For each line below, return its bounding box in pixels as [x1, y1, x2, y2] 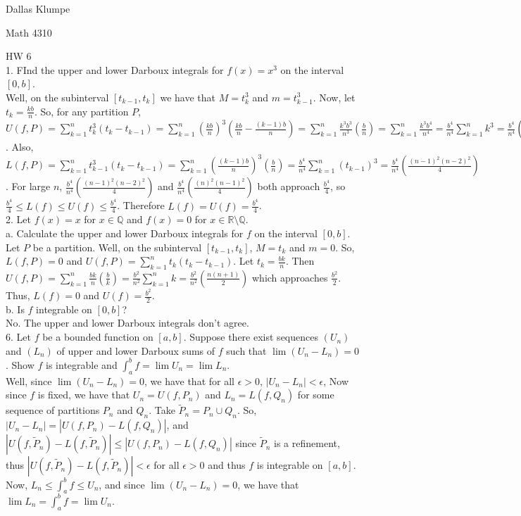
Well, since [6, 373, 52, 388]
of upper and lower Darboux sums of [56, 343, 215, 358]
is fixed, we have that [37, 387, 130, 402]
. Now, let [313, 89, 356, 104]
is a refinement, [274, 436, 340, 451]
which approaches [251, 270, 328, 284]
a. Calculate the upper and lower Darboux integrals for [6, 225, 244, 240]
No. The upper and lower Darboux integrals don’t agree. [6, 315, 249, 330]
